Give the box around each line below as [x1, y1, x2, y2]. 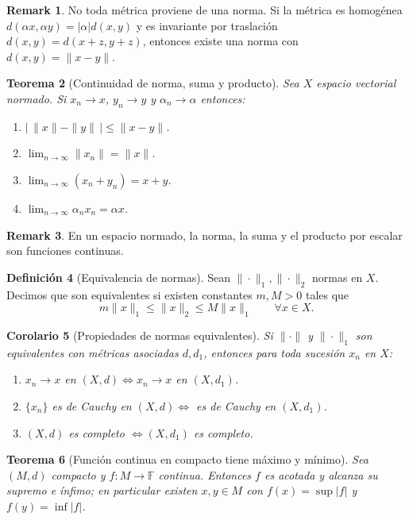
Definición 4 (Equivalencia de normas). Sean [6, 268, 231, 285]
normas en [312, 268, 363, 285]
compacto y [51, 466, 106, 483]
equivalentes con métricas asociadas [6, 344, 179, 360]
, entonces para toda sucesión [203, 344, 345, 360]
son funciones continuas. [6, 242, 124, 259]
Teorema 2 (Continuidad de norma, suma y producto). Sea [6, 75, 299, 91]
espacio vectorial [316, 75, 396, 91]
